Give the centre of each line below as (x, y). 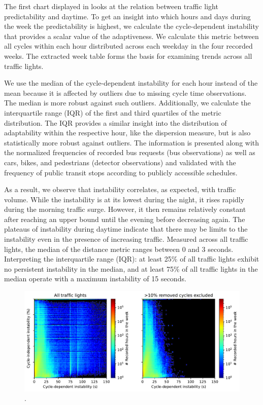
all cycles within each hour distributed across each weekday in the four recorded (128, 46)
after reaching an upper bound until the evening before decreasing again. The (125, 219)
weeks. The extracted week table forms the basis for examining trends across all (128, 56)
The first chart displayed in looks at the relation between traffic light (111, 6)
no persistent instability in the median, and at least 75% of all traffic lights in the (131, 268)
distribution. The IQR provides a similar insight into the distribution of (116, 122)
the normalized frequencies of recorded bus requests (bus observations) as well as (130, 152)
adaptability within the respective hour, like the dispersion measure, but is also (127, 133)
